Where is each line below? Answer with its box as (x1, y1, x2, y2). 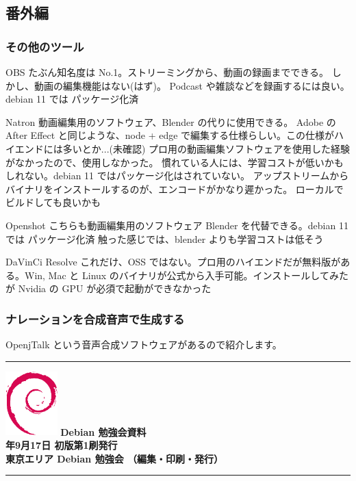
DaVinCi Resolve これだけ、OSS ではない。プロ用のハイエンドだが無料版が (5, 255, 341, 269)
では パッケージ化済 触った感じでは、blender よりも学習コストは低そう (5, 231, 324, 246)
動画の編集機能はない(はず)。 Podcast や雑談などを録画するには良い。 (34, 78, 350, 92)
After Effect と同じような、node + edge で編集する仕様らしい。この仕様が (5, 128, 335, 142)
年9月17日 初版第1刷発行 (5, 437, 118, 452)
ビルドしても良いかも (5, 195, 101, 209)
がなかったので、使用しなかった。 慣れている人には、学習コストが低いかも (5, 155, 344, 169)
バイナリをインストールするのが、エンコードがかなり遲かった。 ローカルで (5, 181, 344, 196)
